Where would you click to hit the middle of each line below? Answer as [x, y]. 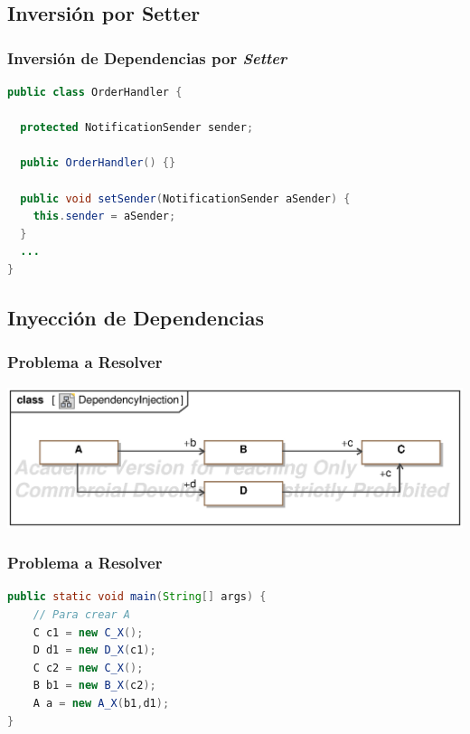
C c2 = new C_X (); [88, 668]
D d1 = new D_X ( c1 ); [94, 650]
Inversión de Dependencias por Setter [147, 57]
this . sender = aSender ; [104, 216]
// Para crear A [82, 614]
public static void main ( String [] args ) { [137, 597]
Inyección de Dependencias [136, 317]
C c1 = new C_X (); [88, 632]
